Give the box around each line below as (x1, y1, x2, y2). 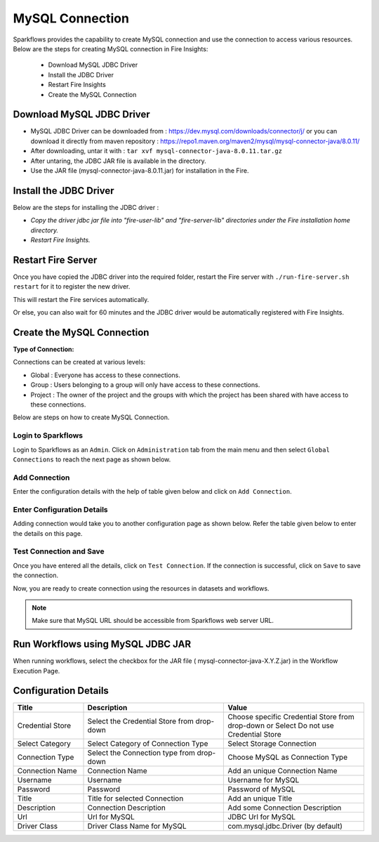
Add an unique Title (227, 794, 293, 803)
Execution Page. (13, 666, 60, 675)
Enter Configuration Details (13, 504, 108, 514)
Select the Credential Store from (87, 716, 194, 726)
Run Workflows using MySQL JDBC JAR (13, 638, 192, 650)
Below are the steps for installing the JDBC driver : (13, 203, 159, 211)
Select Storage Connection (227, 739, 317, 749)
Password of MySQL (227, 784, 295, 794)
